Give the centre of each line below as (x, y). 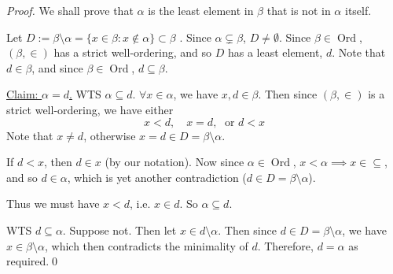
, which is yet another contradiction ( (157, 177)
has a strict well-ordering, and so (133, 52)
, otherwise (110, 135)
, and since (57, 67)
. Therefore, (285, 245)
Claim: (22, 94)
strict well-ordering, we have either (90, 109)
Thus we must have (53, 204)
